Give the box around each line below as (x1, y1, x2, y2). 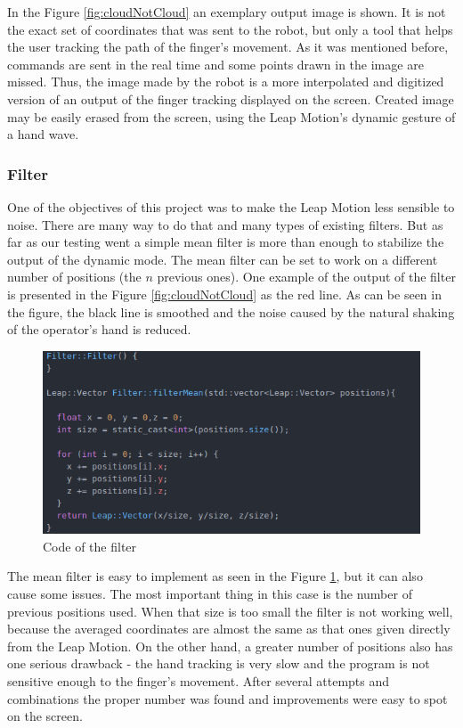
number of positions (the (7, 267, 142, 286)
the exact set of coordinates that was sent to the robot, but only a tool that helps (7, 20, 453, 38)
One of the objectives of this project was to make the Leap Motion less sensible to (7, 197, 455, 216)
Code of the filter (43, 536, 137, 555)
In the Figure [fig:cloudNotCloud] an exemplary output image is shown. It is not (7, 3, 446, 20)
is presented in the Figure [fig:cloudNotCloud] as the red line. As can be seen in (7, 284, 442, 303)
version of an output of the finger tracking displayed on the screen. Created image (7, 89, 454, 108)
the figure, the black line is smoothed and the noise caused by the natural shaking (7, 302, 455, 321)
